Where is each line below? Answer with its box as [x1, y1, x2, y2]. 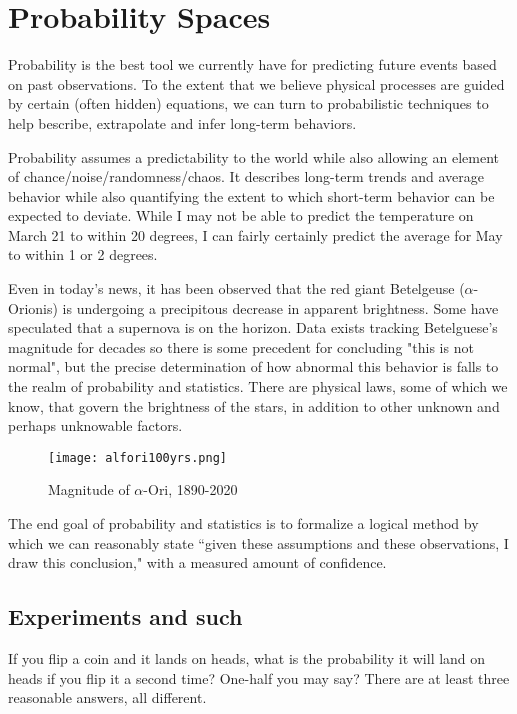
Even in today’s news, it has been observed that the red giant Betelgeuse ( [8, 278, 465, 299]
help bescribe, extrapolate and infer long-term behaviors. [8, 112, 357, 133]
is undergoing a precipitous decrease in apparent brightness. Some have [62, 297, 499, 318]
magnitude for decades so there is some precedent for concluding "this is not [8, 336, 474, 357]
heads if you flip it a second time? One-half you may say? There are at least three [8, 667, 510, 688]
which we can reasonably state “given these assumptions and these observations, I [8, 532, 509, 553]
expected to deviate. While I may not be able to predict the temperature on [8, 205, 474, 226]
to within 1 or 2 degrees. [8, 244, 158, 265]
